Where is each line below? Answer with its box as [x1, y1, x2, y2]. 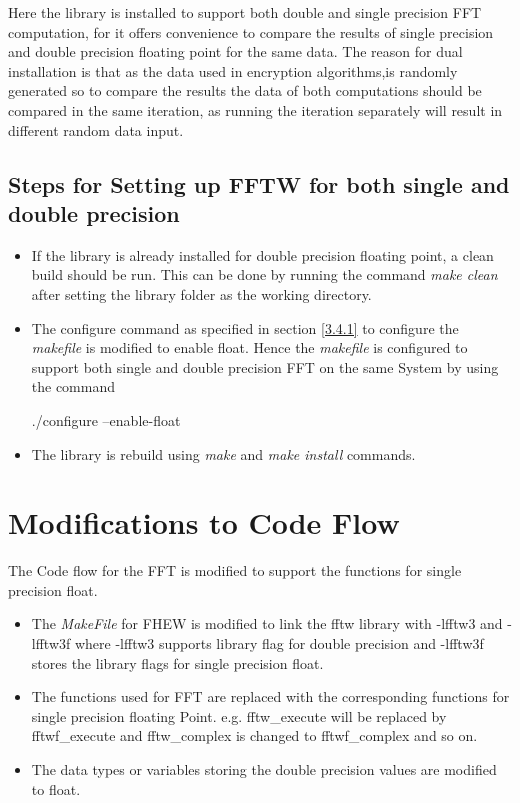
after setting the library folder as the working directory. [31, 283, 372, 304]
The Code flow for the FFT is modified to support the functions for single [8, 560, 462, 581]
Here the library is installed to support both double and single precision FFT [8, 2, 482, 22]
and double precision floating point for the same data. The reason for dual [8, 41, 463, 62]
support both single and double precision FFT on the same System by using [31, 356, 499, 377]
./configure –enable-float [31, 409, 181, 430]
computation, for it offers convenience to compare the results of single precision [8, 21, 494, 42]
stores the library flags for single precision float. [31, 652, 324, 673]
